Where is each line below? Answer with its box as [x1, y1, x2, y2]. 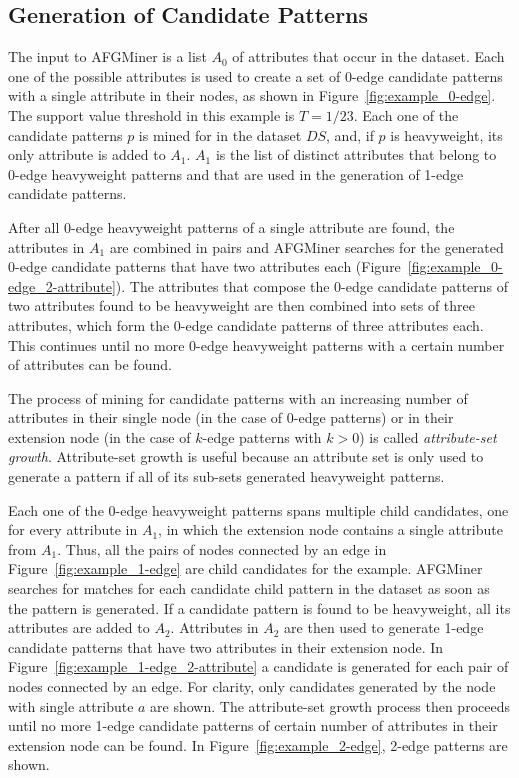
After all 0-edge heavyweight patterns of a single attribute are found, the [8, 216, 455, 237]
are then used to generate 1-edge [284, 617, 484, 638]
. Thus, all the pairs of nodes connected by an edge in [57, 538, 387, 559]
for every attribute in [8, 519, 138, 540]
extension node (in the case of [8, 426, 191, 447]
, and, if [326, 124, 374, 145]
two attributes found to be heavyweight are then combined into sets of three [8, 295, 475, 316]
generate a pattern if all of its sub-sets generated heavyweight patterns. [8, 466, 445, 487]
